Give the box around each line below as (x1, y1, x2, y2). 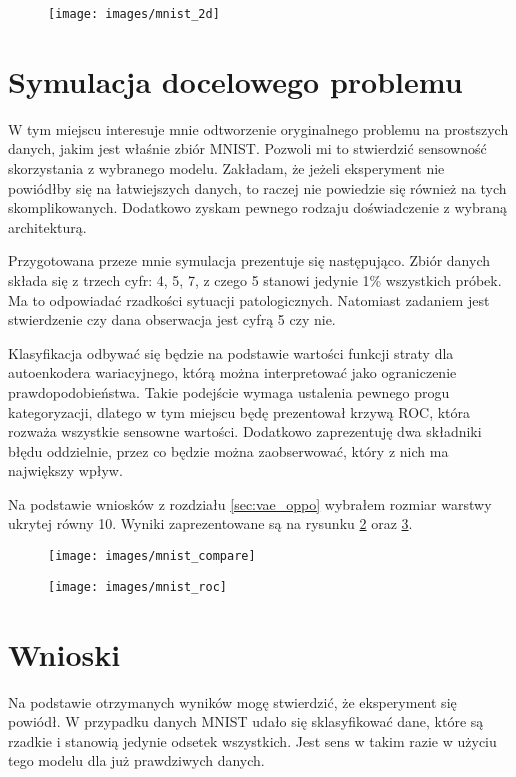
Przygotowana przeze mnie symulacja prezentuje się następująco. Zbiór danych (8, 250, 491, 271)
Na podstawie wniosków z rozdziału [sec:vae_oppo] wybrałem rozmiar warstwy (8, 493, 492, 514)
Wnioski (8, 633, 121, 674)
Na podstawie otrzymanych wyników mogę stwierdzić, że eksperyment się (8, 691, 457, 712)
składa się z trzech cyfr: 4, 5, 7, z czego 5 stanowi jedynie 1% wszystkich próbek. (8, 269, 502, 290)
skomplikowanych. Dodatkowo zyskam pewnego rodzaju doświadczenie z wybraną (8, 197, 508, 218)
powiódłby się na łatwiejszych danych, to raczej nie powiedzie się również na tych (8, 177, 507, 198)
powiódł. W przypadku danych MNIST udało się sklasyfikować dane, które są (8, 711, 484, 732)
